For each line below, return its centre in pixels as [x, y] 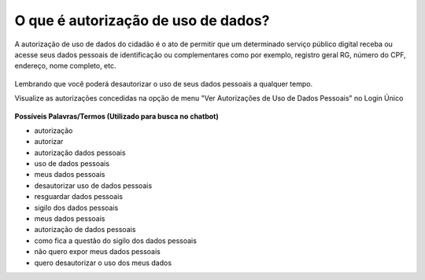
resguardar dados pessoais [79, 197]
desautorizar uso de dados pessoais [93, 186]
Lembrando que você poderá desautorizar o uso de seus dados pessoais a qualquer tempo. [164, 83]
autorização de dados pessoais [85, 230]
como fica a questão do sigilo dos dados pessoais [115, 241]
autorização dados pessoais [80, 153]
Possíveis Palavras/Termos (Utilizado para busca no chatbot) [117, 116]
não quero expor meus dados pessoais [97, 252]
